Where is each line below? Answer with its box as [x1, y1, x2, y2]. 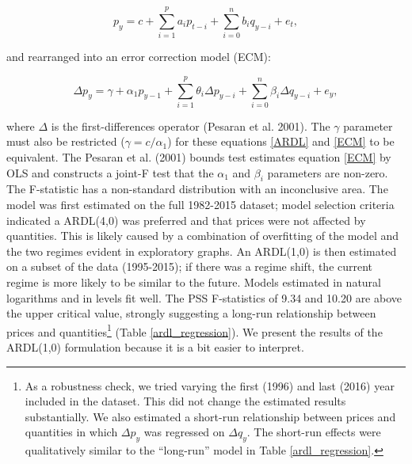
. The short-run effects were [246, 424, 381, 440]
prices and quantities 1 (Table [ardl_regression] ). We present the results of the [6, 321, 383, 340]
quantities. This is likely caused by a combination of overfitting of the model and [6, 227, 399, 244]
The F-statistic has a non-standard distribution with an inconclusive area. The [6, 181, 388, 197]
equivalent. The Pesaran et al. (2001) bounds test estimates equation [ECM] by [6, 149, 391, 165]
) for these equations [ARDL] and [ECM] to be [167, 133, 395, 150]
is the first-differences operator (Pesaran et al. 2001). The [51, 117, 330, 134]
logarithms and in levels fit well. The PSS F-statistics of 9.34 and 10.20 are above [6, 289, 402, 306]
